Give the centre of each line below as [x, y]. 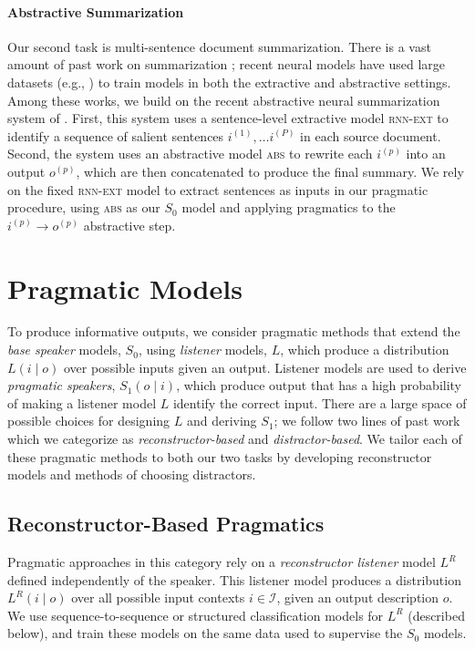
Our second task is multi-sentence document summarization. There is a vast [219, 46]
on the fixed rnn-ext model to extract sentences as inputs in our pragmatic [218, 189]
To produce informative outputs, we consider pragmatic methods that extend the [234, 331]
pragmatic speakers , [62, 385]
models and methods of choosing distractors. [132, 474]
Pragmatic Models [125, 288]
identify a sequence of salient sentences [116, 135]
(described [436, 615]
